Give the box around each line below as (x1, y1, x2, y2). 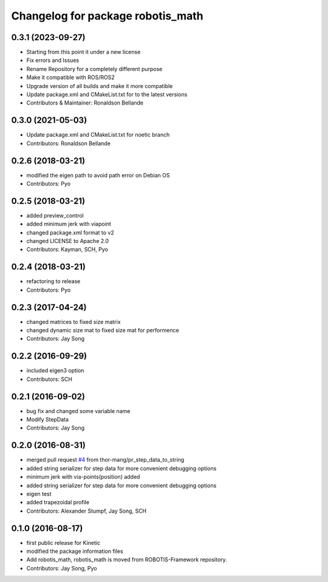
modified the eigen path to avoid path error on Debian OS (26, 171, 170, 179)
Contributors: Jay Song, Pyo (26, 564, 97, 572)
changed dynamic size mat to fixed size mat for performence (26, 327, 179, 334)
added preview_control (26, 211, 84, 219)
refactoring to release (26, 278, 81, 285)
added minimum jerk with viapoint (26, 221, 112, 228)
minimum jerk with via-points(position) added (26, 473, 140, 481)
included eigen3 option (26, 367, 84, 374)
